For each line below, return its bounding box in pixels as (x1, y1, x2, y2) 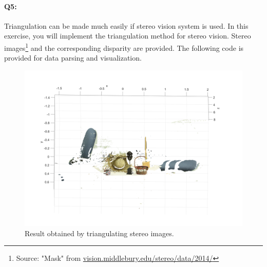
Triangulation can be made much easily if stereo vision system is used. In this (4, 20, 249, 31)
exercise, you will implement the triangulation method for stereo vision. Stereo (4, 30, 251, 41)
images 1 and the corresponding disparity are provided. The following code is (4, 41, 244, 53)
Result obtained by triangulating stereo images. (25, 227, 174, 238)
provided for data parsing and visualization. (4, 52, 142, 63)
